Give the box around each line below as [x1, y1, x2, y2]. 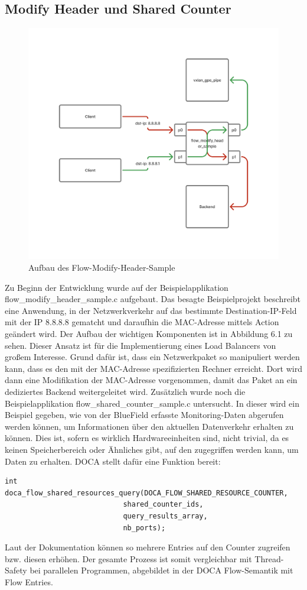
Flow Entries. [5, 575, 53, 588]
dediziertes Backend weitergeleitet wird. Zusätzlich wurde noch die [5, 385, 246, 398]
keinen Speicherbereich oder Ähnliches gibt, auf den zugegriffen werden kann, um [5, 443, 299, 455]
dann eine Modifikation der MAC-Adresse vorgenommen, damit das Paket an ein [5, 374, 298, 386]
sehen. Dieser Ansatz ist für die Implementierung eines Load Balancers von [5, 339, 276, 351]
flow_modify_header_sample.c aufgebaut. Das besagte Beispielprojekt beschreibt [5, 293, 301, 305]
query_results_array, [123, 511, 208, 520]
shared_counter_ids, [123, 500, 204, 509]
